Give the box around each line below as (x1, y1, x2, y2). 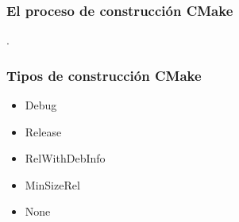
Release (25, 123, 62, 140)
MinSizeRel (25, 176, 80, 193)
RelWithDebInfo (25, 150, 106, 166)
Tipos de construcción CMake (6, 65, 202, 85)
